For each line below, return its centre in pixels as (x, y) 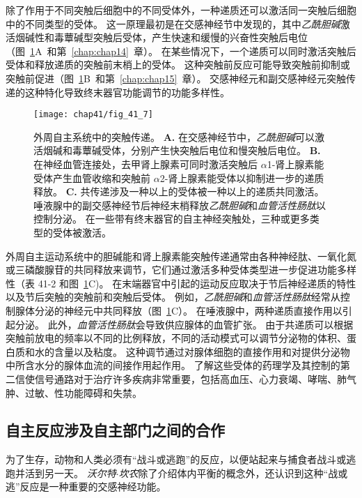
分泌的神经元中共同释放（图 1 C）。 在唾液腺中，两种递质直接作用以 (188, 310)
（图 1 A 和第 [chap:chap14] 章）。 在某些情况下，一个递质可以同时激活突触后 (181, 51)
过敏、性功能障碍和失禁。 (83, 392)
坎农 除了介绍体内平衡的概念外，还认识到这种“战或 (233, 473)
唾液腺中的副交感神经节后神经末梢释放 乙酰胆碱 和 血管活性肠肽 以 (180, 205)
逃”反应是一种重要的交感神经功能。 (86, 486)
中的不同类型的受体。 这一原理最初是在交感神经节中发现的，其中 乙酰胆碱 (173, 23)
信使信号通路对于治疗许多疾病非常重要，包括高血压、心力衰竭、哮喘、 (176, 378)
